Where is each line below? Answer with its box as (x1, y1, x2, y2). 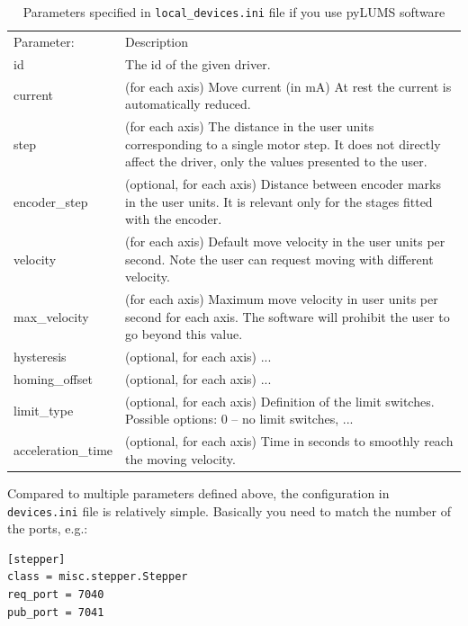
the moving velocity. (125, 449, 236, 468)
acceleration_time (13, 441, 113, 460)
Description (125, 31, 189, 50)
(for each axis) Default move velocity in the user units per (125, 232, 445, 251)
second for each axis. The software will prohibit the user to (125, 307, 450, 326)
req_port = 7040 (7, 588, 104, 601)
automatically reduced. (125, 94, 251, 113)
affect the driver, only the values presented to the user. (125, 152, 427, 171)
